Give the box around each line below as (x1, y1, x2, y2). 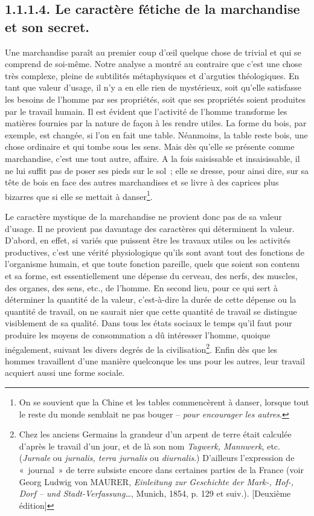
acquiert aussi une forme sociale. (5, 366, 125, 379)
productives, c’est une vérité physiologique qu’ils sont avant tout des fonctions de (5, 245, 305, 258)
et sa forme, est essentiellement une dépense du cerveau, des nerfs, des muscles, (5, 269, 298, 282)
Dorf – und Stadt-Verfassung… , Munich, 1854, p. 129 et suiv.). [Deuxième (19, 487, 291, 500)
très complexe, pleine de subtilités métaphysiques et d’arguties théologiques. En (5, 69, 300, 82)
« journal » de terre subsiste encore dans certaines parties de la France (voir (19, 463, 304, 476)
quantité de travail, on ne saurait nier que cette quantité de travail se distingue (5, 305, 297, 317)
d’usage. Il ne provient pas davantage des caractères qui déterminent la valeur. (5, 222, 295, 234)
